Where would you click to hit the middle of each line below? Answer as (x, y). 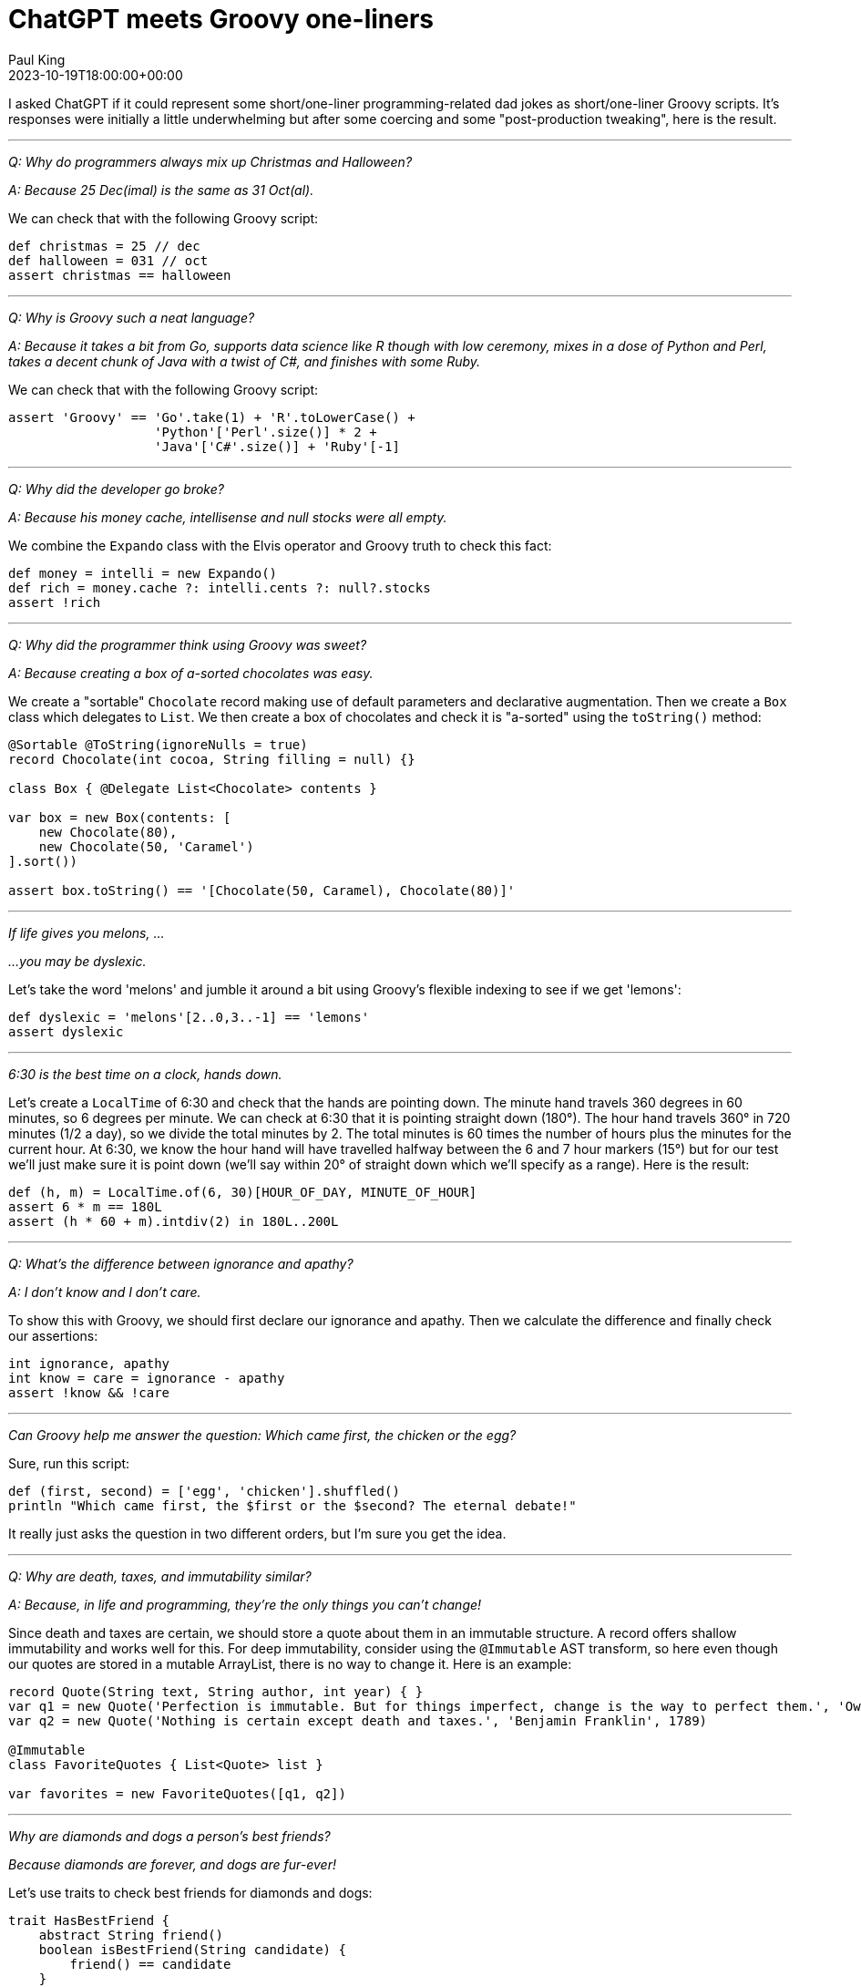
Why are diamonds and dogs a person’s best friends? (169, 1836)
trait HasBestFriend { (89, 1920)
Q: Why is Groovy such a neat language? (132, 317)
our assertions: (53, 1335)
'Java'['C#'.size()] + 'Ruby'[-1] (277, 446)
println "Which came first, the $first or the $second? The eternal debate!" (292, 1505)
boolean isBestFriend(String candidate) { (192, 1949)
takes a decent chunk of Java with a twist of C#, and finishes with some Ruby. (245, 361)
